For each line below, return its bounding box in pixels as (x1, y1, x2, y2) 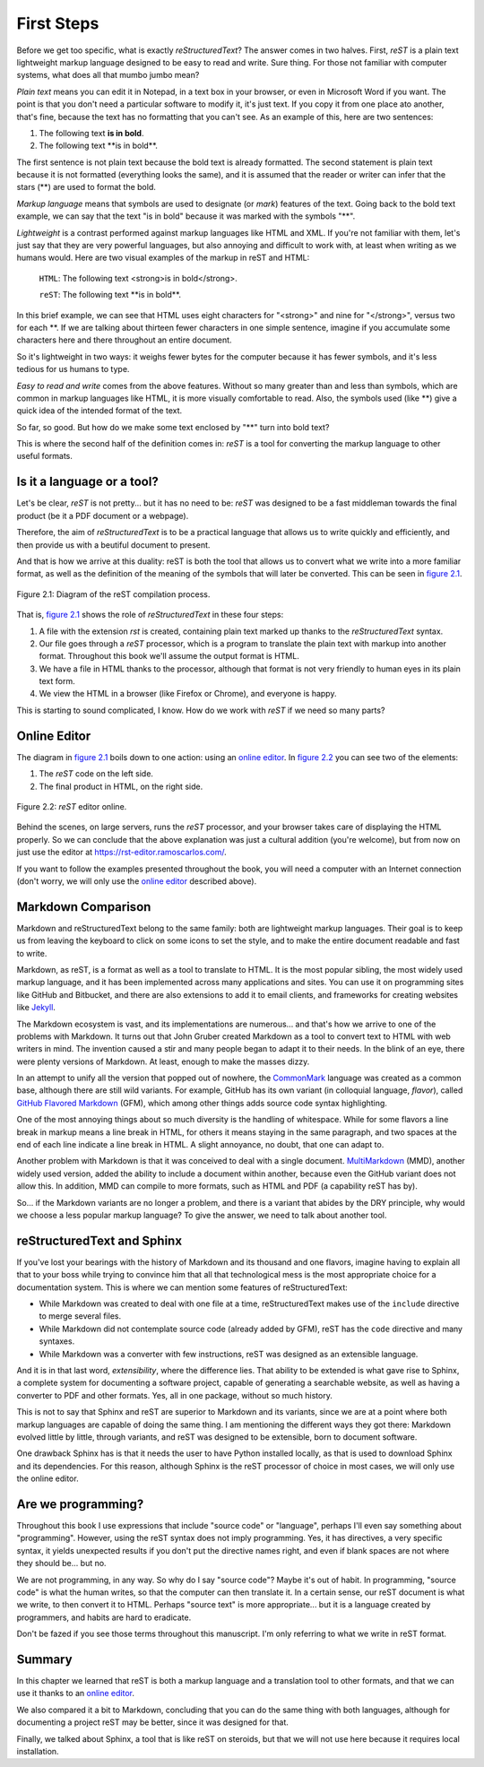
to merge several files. (39, 1311, 121, 1321)
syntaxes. (39, 1336, 75, 1347)
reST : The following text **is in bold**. (39, 290, 181, 300)
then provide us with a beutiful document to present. (16, 539, 211, 550)
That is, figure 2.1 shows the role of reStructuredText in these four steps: (16, 610, 284, 620)
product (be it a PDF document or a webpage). (16, 510, 189, 521)
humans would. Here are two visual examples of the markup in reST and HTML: (16, 252, 310, 264)
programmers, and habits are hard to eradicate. (16, 1612, 192, 1623)
